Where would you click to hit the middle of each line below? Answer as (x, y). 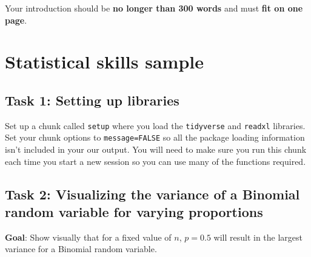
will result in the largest (258, 237)
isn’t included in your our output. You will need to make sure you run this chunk (156, 149)
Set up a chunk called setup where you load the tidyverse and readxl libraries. (155, 125)
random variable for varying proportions (134, 212)
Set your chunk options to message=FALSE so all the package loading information (155, 137)
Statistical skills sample (104, 62)
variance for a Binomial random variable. (81, 249)
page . (16, 20)
